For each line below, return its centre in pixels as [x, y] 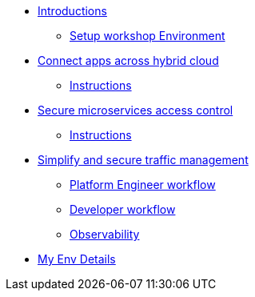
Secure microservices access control [135, 110]
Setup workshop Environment [147, 36]
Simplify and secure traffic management [143, 160]
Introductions [72, 11]
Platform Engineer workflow [143, 185]
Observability [105, 234]
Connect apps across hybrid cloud [128, 60]
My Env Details [77, 259]
